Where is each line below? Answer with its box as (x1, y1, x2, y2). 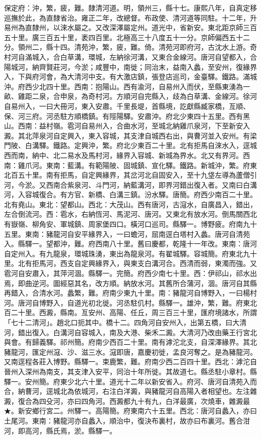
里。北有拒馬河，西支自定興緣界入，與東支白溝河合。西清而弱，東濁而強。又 (4, 258, 257, 268)
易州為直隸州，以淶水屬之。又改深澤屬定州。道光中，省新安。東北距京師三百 (4, 22, 257, 33)
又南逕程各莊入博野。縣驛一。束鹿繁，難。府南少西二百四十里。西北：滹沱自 (4, 356, 257, 367)
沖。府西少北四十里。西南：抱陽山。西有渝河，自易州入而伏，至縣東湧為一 (4, 81, 250, 91)
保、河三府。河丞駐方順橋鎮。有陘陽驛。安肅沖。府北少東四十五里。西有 (4, 110, 243, 121)
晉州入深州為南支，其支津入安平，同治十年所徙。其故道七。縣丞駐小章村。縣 (4, 366, 257, 376)
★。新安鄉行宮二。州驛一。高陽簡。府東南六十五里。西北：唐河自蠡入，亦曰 (4, 405, 257, 416)
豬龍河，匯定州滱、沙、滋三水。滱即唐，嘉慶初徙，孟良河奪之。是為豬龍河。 (4, 346, 257, 357)
